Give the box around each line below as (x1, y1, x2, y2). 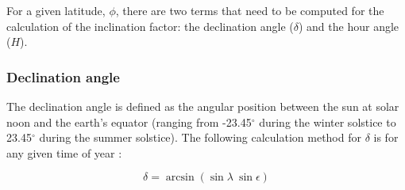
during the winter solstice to (259, 113, 396, 130)
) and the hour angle (298, 17, 399, 34)
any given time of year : (6, 144, 122, 161)
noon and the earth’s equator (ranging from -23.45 (6, 113, 252, 130)
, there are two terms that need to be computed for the (115, 2, 384, 18)
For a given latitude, (6, 2, 106, 18)
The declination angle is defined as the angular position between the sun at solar (6, 98, 399, 114)
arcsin (165, 172, 195, 184)
